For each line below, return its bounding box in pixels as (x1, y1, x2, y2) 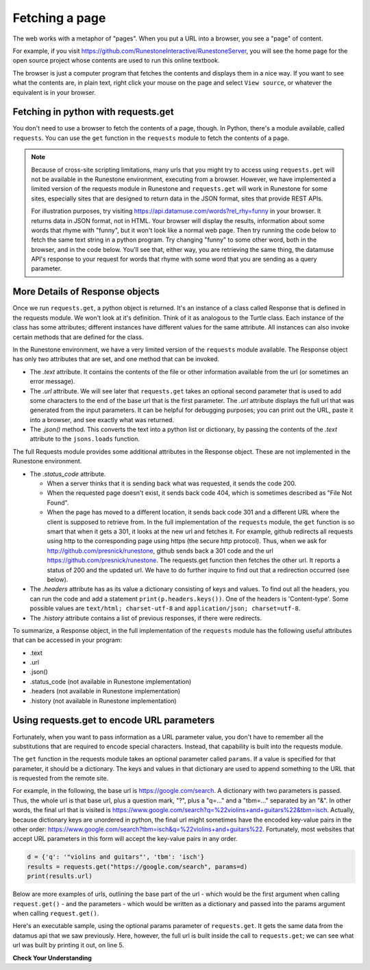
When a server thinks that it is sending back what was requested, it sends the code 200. (47, 479, 297, 487)
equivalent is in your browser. (12, 88, 96, 96)
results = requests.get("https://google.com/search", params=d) (27, 862, 248, 870)
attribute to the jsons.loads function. (29, 435, 140, 443)
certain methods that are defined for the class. (12, 333, 144, 341)
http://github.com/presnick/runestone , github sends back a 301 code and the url (47, 546, 273, 555)
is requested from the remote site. (12, 774, 109, 783)
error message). (29, 378, 75, 386)
